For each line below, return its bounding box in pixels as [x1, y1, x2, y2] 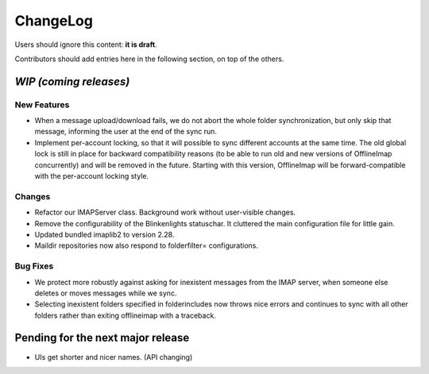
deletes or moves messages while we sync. [34, 288, 177, 298]
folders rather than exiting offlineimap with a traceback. [34, 310, 216, 320]
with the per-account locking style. [34, 172, 149, 181]
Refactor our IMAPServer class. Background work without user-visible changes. [34, 207, 296, 218]
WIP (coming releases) [14, 75, 130, 88]
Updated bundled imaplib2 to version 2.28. [34, 229, 175, 239]
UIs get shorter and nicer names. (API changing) [34, 352, 193, 361]
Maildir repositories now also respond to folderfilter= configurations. [34, 241, 258, 250]
